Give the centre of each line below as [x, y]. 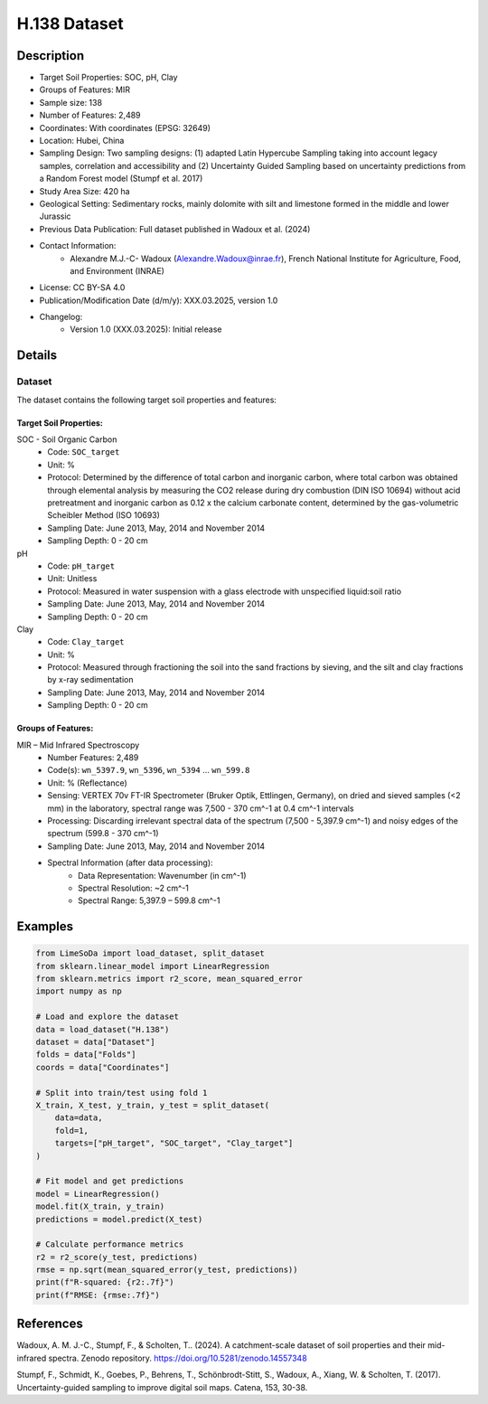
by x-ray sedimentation [90, 680]
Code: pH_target [81, 566]
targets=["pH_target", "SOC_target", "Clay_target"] [174, 1143]
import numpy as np [79, 991]
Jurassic [55, 216]
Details [37, 356]
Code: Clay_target [86, 642]
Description [51, 56]
